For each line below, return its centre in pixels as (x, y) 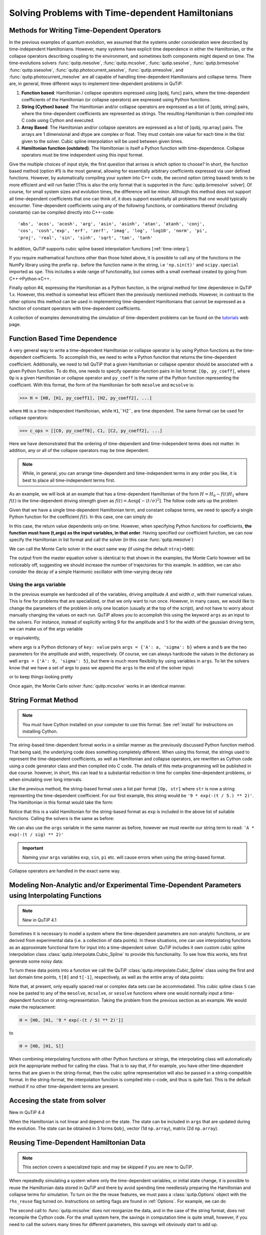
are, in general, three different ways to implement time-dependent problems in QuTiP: (96, 83)
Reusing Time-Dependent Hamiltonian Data (77, 1142)
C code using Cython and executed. (58, 121)
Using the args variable (37, 584)
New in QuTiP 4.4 (27, 1112)
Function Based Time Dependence (63, 338)
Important (33, 848)
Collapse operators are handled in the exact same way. (65, 871)
